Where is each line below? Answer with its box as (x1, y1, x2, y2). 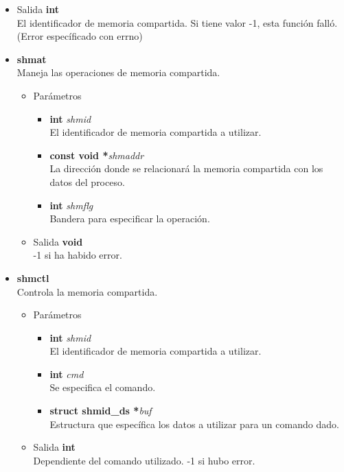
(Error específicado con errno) (16, 29, 143, 43)
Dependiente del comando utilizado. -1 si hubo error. (33, 453, 255, 467)
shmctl (16, 270, 49, 285)
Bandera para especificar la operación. (49, 211, 210, 226)
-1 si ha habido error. (33, 248, 122, 262)
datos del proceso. (49, 174, 125, 189)
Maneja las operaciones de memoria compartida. (16, 65, 220, 80)
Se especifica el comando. (49, 380, 156, 394)
